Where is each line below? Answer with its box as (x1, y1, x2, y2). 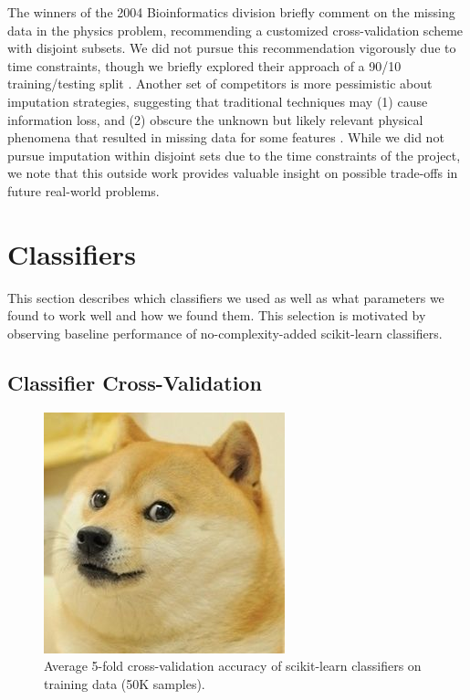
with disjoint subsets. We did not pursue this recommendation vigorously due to (7, 38, 456, 57)
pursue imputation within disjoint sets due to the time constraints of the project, (7, 145, 461, 164)
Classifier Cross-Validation (7, 368, 262, 396)
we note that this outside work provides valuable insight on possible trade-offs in (7, 163, 458, 183)
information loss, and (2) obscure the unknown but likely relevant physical (7, 110, 423, 129)
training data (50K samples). (44, 674, 205, 693)
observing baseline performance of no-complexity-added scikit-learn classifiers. (7, 323, 443, 342)
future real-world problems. (7, 181, 160, 200)
